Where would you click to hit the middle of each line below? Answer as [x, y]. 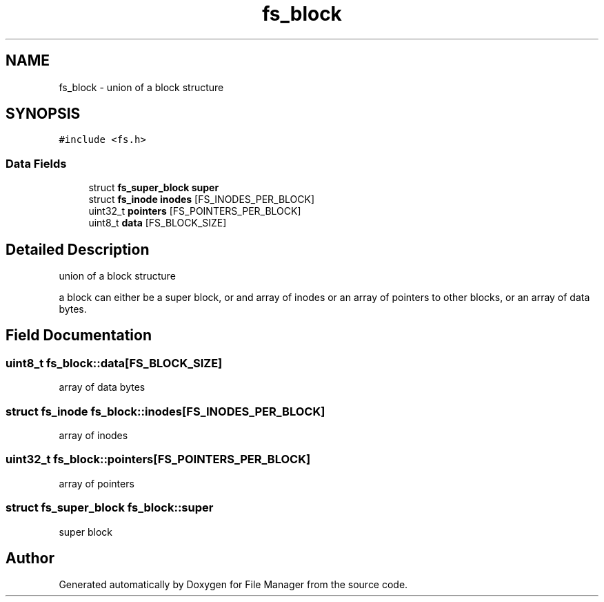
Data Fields [36, 163]
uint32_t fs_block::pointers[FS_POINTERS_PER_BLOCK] [158, 459]
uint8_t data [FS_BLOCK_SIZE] [158, 223]
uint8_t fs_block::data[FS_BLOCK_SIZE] [114, 363]
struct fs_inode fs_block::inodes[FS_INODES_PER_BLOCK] [165, 411]
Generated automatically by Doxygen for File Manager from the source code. [233, 585]
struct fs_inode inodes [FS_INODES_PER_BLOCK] [202, 200]
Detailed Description [78, 249]
